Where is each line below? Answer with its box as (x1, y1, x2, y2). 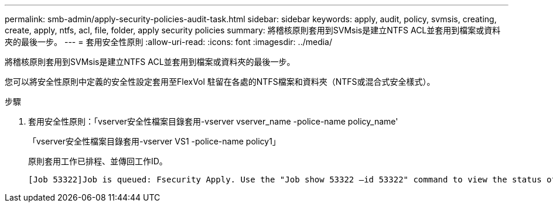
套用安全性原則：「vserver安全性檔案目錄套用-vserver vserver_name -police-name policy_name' (28, 116, 398, 126)
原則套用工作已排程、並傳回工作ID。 (28, 156, 168, 166)
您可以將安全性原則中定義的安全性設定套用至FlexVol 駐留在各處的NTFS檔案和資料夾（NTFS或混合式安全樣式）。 (5, 77, 435, 87)
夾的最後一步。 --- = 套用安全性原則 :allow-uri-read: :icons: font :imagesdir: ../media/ (5, 37, 333, 47)
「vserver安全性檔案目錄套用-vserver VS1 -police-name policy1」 (28, 136, 281, 146)
